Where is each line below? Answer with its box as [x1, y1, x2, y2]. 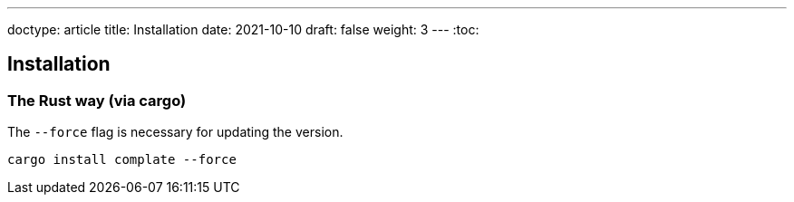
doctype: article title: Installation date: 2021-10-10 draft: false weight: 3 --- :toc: [7, 22, 479, 37]
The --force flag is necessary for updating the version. [7, 124, 344, 140]
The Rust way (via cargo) [7, 91, 187, 110]
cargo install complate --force [7, 152, 237, 168]
